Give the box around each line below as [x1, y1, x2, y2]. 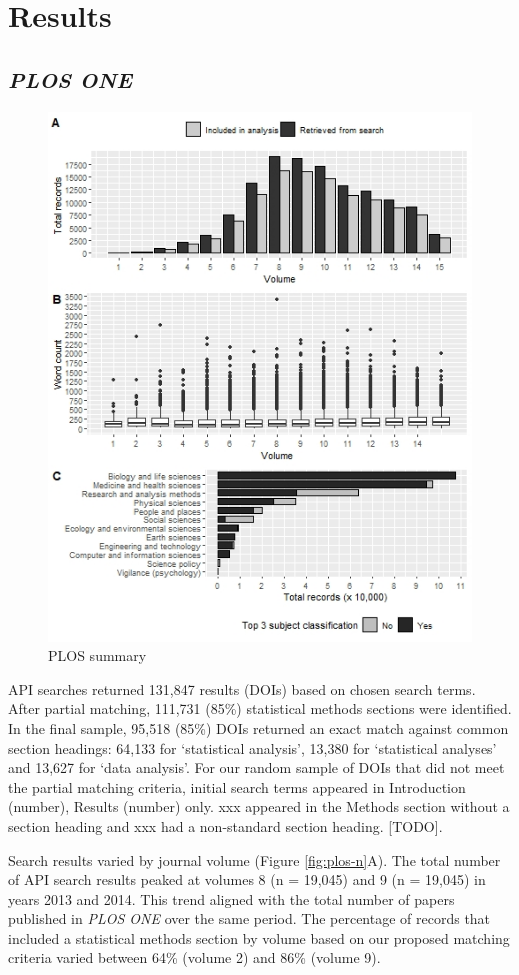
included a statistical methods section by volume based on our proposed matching [8, 927, 510, 948]
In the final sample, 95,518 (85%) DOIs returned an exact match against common [8, 717, 509, 738]
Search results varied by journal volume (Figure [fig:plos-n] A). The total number [8, 849, 501, 870]
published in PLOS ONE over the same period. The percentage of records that [8, 908, 491, 929]
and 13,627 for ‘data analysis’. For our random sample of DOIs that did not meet [8, 757, 505, 778]
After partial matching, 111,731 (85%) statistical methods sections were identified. [8, 698, 512, 719]
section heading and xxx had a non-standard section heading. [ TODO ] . [8, 815, 443, 836]
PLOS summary [48, 645, 147, 666]
